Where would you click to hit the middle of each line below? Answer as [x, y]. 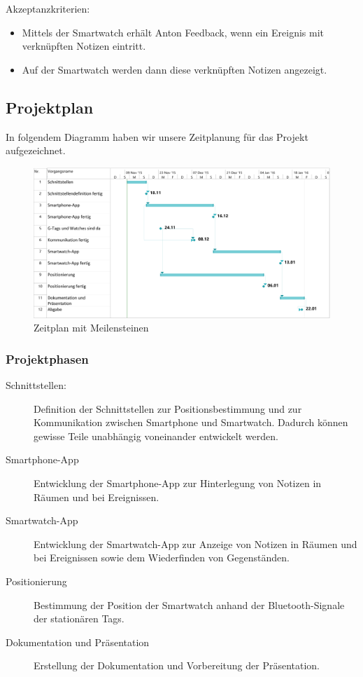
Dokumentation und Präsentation [78, 642]
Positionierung [36, 581]
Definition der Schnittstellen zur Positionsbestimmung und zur [168, 408]
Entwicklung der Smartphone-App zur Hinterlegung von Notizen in [178, 483]
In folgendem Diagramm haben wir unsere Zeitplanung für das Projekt [157, 136]
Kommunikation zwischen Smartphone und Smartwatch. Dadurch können [191, 422]
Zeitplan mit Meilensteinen [91, 328]
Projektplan [50, 107]
